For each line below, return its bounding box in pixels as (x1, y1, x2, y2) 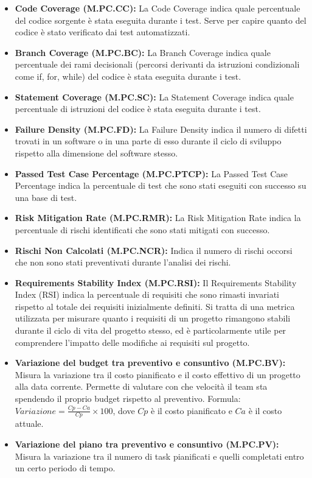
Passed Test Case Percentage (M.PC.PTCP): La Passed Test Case (15, 167, 288, 180)
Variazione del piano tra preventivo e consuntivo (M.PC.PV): (15, 438, 279, 451)
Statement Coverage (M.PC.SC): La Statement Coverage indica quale (15, 90, 294, 103)
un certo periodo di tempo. (15, 462, 116, 474)
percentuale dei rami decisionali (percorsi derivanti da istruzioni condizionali (15, 58, 300, 71)
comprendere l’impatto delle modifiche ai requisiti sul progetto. (15, 336, 250, 348)
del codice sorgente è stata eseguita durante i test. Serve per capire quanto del (15, 13, 307, 26)
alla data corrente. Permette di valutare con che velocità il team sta (15, 380, 268, 393)
